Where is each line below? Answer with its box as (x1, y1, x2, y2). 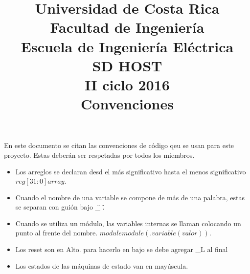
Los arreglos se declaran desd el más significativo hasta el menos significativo (15, 166, 246, 176)
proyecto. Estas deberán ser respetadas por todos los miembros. (4, 149, 195, 160)
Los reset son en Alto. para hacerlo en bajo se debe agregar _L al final (15, 244, 228, 254)
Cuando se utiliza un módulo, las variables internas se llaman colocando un (15, 218, 241, 228)
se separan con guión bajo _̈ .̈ (15, 202, 105, 212)
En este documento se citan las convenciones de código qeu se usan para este (4, 140, 234, 150)
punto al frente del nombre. (15, 228, 98, 238)
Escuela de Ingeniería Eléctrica (21, 36, 234, 56)
